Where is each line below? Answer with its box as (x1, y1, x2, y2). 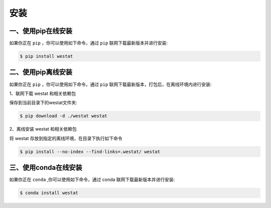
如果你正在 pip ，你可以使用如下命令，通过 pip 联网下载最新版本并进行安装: (9, 40, 168, 46)
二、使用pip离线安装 (9, 68, 73, 76)
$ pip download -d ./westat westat (20, 113, 107, 119)
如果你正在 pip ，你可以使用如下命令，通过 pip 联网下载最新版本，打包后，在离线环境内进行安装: (9, 81, 212, 87)
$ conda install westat (20, 190, 79, 196)
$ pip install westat (20, 53, 73, 59)
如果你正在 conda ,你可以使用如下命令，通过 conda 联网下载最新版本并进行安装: (9, 176, 175, 183)
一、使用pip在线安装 (9, 27, 73, 35)
